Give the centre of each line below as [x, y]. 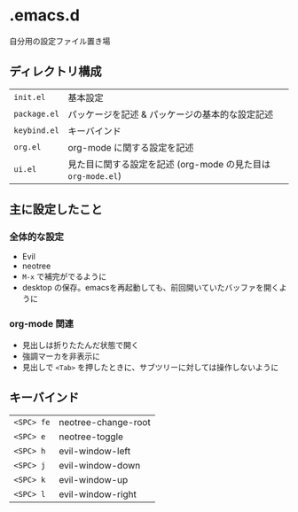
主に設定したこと [56, 209]
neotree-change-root [105, 422]
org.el [27, 147]
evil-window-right [98, 494]
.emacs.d [44, 16]
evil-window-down [100, 465]
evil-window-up [94, 479]
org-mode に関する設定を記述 [131, 147]
